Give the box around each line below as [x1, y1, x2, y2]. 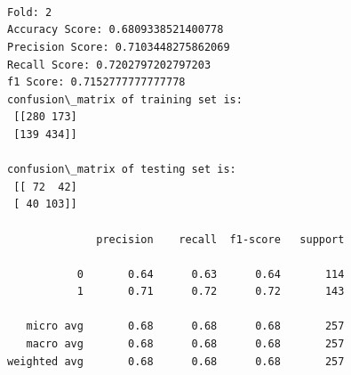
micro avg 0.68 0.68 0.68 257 [26, 320, 345, 333]
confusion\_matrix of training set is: [7, 93, 243, 106]
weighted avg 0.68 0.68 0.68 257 [7, 355, 345, 368]
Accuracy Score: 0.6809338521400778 [7, 23, 224, 37]
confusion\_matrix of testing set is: [7, 163, 236, 176]
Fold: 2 [7, 5, 52, 19]
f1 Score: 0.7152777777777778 [7, 76, 186, 89]
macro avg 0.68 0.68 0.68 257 [26, 338, 345, 351]
